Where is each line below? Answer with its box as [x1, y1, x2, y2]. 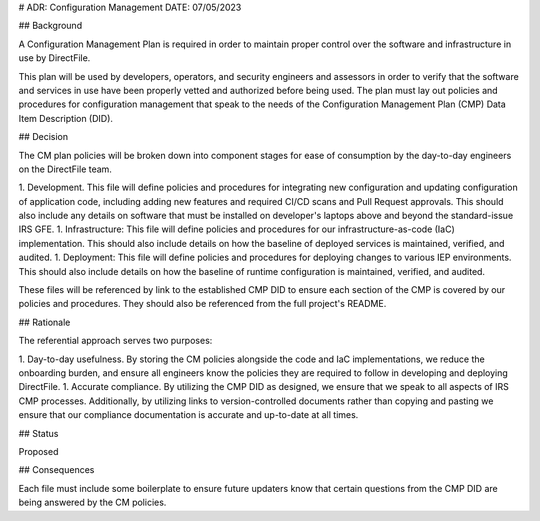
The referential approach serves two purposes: [18, 335, 213, 347]
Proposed [18, 445, 59, 457]
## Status [18, 427, 59, 439]
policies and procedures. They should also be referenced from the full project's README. [18, 298, 387, 310]
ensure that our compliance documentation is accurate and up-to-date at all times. [18, 409, 359, 421]
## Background [18, 20, 83, 32]
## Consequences [18, 464, 95, 476]
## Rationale [18, 316, 71, 328]
